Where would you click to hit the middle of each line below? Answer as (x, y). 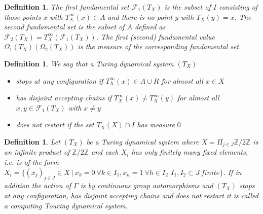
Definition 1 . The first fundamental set (67, 7)
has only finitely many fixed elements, (190, 152)
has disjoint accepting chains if (64, 98)
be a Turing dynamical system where (143, 141)
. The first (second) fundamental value (155, 36)
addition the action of (38, 185)
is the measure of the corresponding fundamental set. (159, 46)
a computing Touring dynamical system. (66, 205)
